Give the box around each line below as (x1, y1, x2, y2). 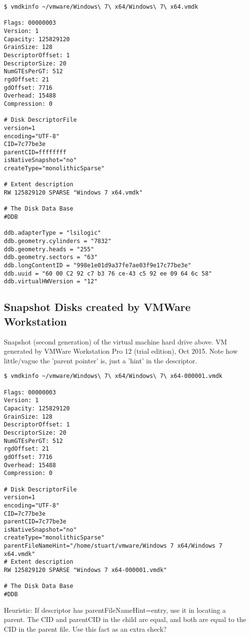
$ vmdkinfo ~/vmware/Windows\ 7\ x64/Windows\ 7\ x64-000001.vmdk (4, 373, 223, 380)
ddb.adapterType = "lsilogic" (4, 229, 101, 237)
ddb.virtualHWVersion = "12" (4, 278, 98, 285)
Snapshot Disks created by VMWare (4, 299, 191, 314)
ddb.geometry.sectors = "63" (4, 254, 98, 261)
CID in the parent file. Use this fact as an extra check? (4, 623, 167, 634)
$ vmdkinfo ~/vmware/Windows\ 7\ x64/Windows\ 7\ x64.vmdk (4, 3, 198, 10)
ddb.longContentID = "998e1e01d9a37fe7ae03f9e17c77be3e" (4, 262, 191, 269)
